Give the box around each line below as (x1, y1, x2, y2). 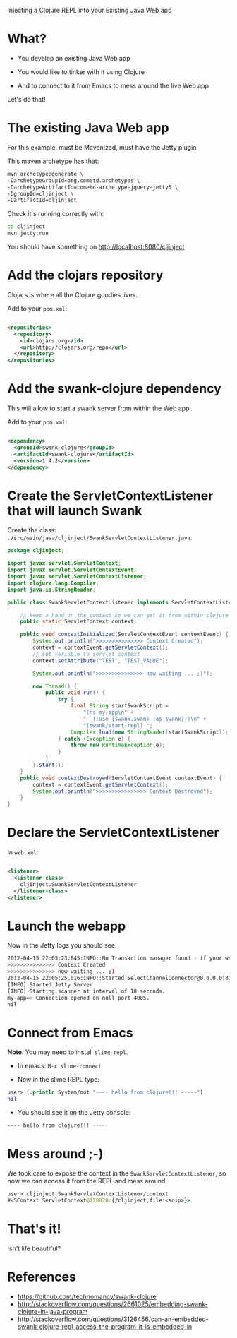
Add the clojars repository (7, 268, 164, 283)
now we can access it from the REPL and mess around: (7, 1176, 168, 1185)
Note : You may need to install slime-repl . (7, 1048, 128, 1056)
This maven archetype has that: (7, 157, 99, 165)
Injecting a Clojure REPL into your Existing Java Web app (7, 6, 172, 14)
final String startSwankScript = (70, 703, 169, 710)
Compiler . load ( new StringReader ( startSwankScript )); (70, 729, 229, 736)
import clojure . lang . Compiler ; (7, 579, 99, 587)
